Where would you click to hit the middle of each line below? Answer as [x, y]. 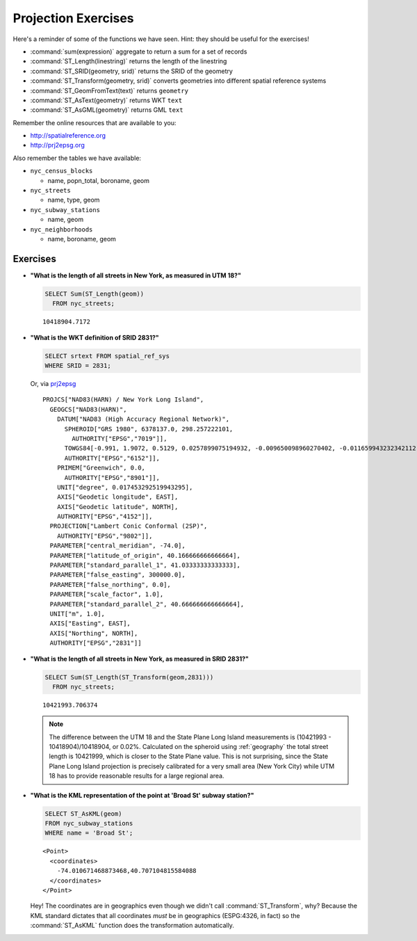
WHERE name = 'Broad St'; [89, 833]
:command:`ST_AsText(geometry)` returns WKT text [106, 100]
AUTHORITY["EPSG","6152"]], [112, 458]
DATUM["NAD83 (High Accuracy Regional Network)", [143, 419]
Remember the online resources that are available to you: [95, 122]
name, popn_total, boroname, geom [98, 180]
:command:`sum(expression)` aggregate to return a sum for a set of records [139, 51]
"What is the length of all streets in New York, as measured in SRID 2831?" [140, 659]
